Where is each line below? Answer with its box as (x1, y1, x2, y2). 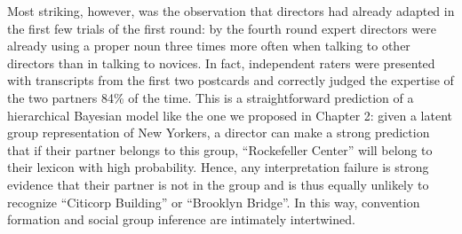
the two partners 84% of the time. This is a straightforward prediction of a (7, 88, 414, 106)
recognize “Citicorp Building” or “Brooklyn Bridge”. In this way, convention (7, 192, 420, 211)
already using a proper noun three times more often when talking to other (7, 36, 410, 55)
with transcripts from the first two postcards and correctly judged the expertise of (7, 71, 454, 90)
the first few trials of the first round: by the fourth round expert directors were (7, 19, 436, 37)
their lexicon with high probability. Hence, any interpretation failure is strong (7, 158, 429, 176)
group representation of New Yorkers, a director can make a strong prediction (7, 123, 430, 142)
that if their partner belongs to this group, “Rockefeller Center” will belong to (7, 140, 433, 159)
